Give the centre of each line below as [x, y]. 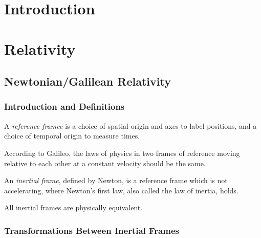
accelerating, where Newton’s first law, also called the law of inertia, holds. [121, 190]
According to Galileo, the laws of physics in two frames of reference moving [122, 153]
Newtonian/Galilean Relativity [88, 81]
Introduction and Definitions [64, 106]
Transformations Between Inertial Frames [92, 230]
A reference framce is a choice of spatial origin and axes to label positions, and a [130, 125]
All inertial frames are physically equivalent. [73, 207]
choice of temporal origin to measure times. [72, 136]
